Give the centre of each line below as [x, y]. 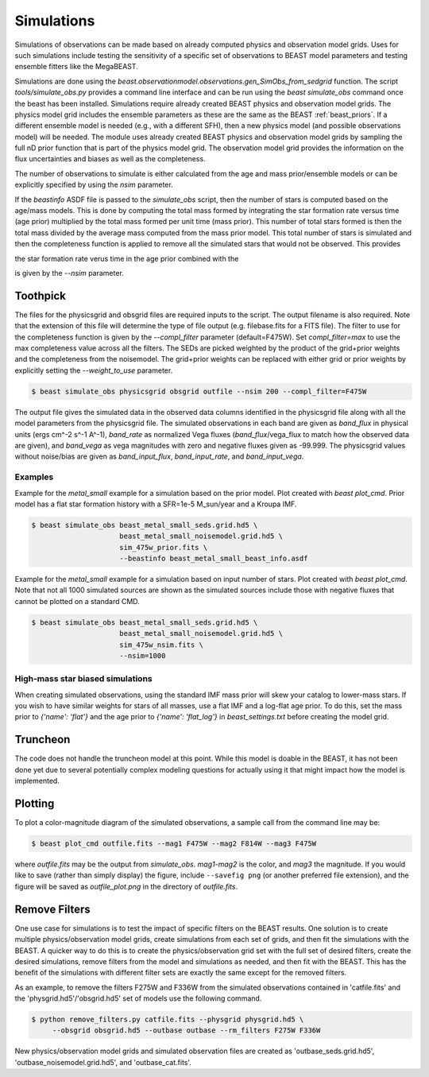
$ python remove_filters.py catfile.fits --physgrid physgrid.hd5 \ [168, 1020]
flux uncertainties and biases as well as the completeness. [110, 159]
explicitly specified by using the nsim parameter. [94, 185]
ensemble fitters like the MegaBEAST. [76, 67]
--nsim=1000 [143, 655]
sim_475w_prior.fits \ [164, 547]
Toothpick [41, 295]
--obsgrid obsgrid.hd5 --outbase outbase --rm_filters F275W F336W [186, 1031]
